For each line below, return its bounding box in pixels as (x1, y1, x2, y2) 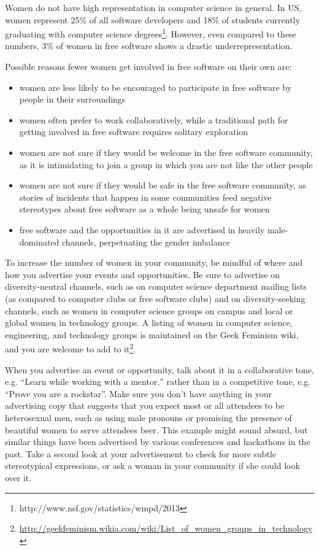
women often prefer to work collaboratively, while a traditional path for (19, 113, 288, 126)
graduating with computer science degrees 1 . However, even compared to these (5, 26, 296, 40)
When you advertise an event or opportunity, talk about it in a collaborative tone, (5, 363, 314, 376)
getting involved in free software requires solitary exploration (19, 125, 248, 138)
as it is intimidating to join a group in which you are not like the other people (19, 158, 313, 171)
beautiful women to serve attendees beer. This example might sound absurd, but (5, 423, 308, 436)
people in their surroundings (19, 93, 126, 106)
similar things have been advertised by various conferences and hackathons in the (5, 435, 310, 448)
